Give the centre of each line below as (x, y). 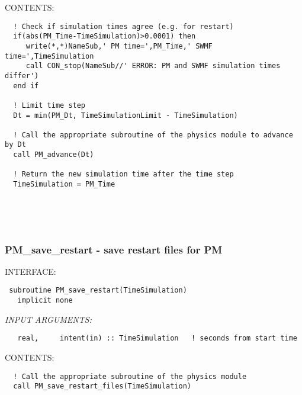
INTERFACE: (30, 271)
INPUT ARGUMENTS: (48, 319)
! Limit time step (49, 105)
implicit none (45, 301)
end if (26, 86)
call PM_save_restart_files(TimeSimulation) (102, 386)
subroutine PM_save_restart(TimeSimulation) (98, 290)
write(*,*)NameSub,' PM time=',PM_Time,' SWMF (119, 46)
